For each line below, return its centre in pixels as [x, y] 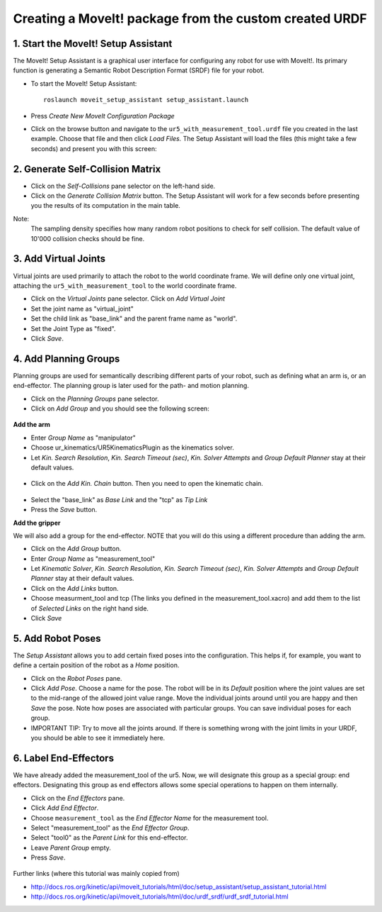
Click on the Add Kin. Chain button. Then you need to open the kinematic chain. [147, 484]
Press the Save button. [64, 510]
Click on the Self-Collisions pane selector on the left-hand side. [123, 186]
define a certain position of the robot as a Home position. [96, 665]
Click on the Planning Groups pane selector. [95, 399]
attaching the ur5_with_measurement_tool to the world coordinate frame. [125, 285]
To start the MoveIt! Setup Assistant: [84, 83]
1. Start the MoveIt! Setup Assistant [93, 44]
